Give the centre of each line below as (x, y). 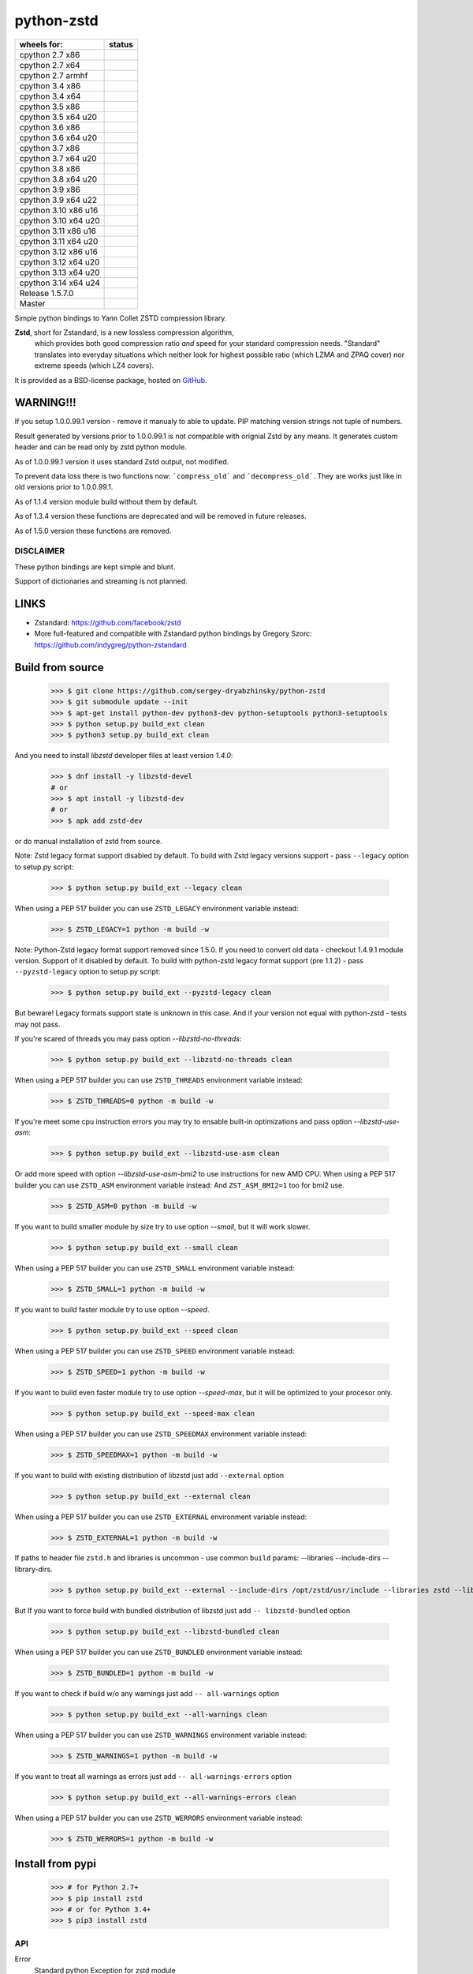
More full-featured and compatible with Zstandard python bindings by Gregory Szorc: (173, 634)
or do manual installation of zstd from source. (88, 841)
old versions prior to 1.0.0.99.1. (64, 487)
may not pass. (37, 1024)
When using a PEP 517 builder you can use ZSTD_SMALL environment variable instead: (155, 1268)
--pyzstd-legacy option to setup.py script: (88, 972)
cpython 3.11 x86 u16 (58, 231)
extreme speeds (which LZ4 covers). (94, 366)
